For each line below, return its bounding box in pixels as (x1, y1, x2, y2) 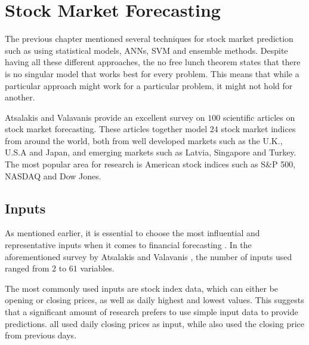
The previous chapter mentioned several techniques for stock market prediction (5, 32, 293, 45)
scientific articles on (223, 111, 295, 123)
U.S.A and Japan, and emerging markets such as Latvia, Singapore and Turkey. (5, 146, 296, 158)
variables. (80, 262, 115, 274)
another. (5, 91, 35, 103)
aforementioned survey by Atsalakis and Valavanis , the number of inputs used (5, 250, 292, 262)
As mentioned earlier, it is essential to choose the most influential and (5, 227, 260, 239)
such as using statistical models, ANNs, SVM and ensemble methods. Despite (5, 44, 288, 56)
